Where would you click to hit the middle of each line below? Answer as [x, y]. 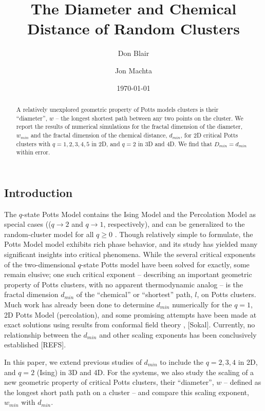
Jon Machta [134, 70]
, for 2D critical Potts [209, 135]
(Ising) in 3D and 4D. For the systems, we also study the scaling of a [145, 372]
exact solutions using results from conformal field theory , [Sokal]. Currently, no [130, 325]
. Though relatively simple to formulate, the [184, 234]
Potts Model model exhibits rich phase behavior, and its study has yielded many [131, 244]
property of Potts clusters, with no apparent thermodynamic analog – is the [124, 284]
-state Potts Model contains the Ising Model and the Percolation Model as [139, 214]
